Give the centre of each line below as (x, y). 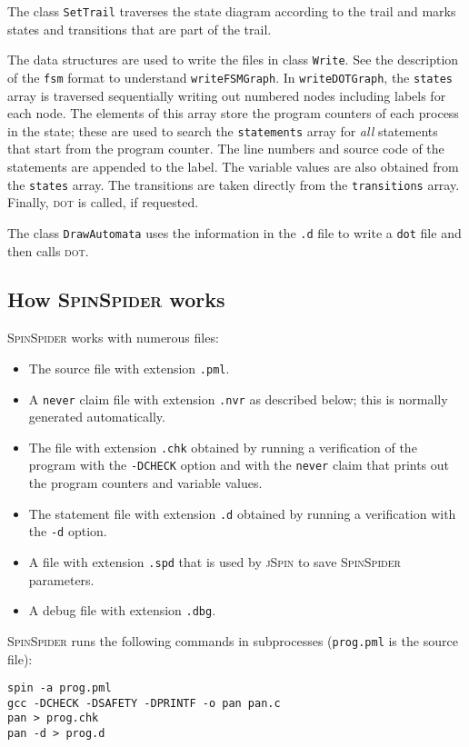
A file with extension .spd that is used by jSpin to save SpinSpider (215, 562)
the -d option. (68, 531)
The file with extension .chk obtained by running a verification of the (223, 447)
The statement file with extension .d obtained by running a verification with (242, 513)
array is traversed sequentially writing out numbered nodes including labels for (227, 95)
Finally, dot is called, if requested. (103, 202)
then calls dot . (48, 250)
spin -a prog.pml (60, 688)
